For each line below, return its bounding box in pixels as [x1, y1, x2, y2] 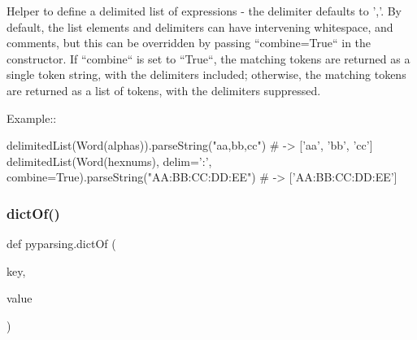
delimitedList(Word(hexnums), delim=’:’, [7, 152, 212, 169]
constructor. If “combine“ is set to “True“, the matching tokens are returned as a [7, 50, 410, 67]
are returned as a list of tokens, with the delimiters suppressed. [7, 81, 321, 98]
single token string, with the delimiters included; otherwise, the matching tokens [7, 66, 406, 83]
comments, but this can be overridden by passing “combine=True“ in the [7, 34, 371, 51]
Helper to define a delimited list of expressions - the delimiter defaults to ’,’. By [7, 2, 402, 19]
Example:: [7, 109, 57, 126]
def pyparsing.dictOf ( [7, 235, 116, 252]
